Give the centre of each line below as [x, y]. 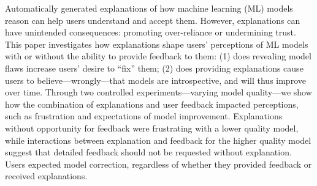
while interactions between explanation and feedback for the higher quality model [158, 140]
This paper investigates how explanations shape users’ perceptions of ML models [157, 44]
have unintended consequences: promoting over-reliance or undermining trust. [151, 32]
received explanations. [46, 176]
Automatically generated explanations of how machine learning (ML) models [149, 8]
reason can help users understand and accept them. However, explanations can [153, 20]
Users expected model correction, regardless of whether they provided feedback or [158, 164]
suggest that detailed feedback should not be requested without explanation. [148, 152]
